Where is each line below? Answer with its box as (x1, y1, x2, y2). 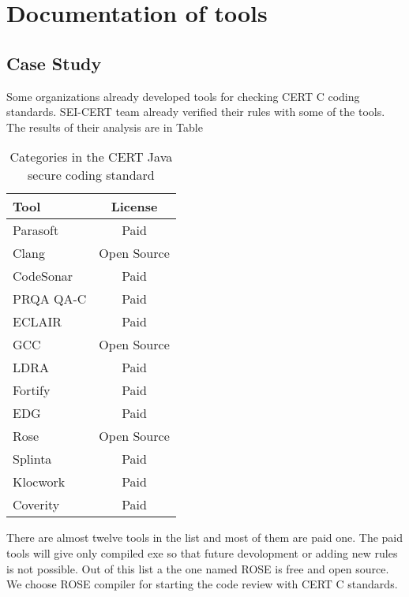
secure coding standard (28, 166, 155, 185)
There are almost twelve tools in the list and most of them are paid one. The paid (6, 529, 403, 546)
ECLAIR (13, 312, 62, 331)
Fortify (13, 381, 51, 400)
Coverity (13, 495, 60, 514)
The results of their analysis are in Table (6, 118, 203, 135)
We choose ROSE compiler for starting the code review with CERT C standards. (6, 576, 398, 592)
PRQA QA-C (13, 289, 87, 308)
